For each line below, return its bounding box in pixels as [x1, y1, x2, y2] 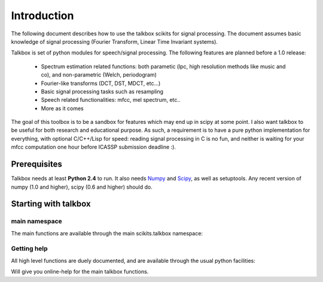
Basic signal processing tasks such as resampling [41, 87, 164, 95]
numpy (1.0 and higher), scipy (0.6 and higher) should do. [11, 183, 153, 190]
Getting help [11, 244, 48, 253]
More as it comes [41, 105, 84, 112]
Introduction [11, 9, 74, 22]
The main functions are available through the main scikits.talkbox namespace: [11, 229, 203, 236]
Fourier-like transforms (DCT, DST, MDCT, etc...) [41, 80, 161, 87]
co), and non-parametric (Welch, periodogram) [41, 71, 157, 78]
